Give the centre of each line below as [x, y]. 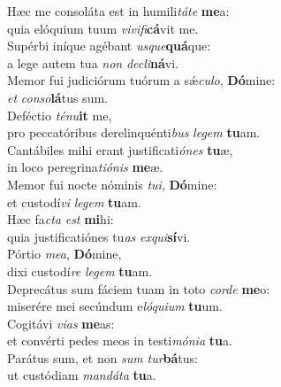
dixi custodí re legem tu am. [80, 271]
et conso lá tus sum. [57, 97]
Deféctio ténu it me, [60, 115]
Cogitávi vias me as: [61, 323]
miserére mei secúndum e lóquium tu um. [115, 306]
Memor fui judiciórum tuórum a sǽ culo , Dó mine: [141, 80]
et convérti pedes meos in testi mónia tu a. [120, 341]
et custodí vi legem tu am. [74, 201]
